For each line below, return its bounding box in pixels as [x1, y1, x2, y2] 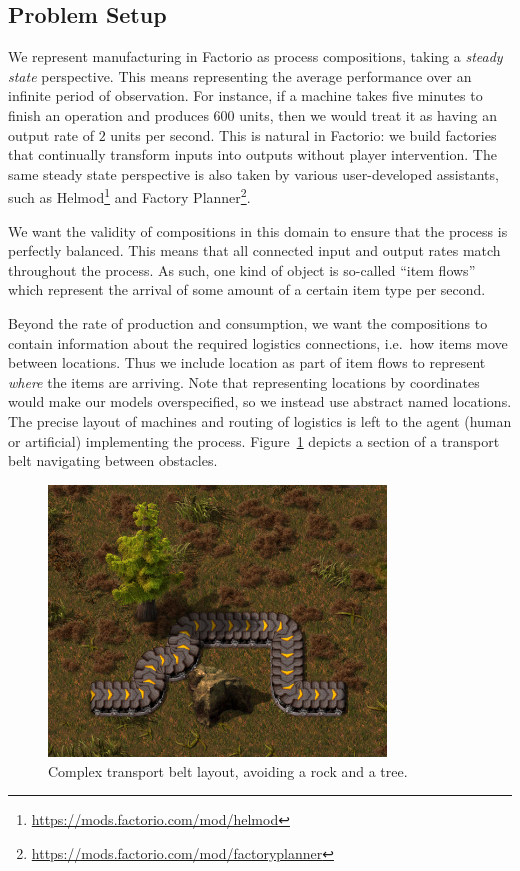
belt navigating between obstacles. [8, 450, 218, 471]
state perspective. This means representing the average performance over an [8, 65, 472, 86]
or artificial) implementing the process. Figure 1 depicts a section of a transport [8, 430, 500, 451]
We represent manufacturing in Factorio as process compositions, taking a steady [8, 46, 503, 67]
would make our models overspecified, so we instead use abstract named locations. [8, 391, 512, 412]
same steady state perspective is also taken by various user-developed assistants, [8, 163, 499, 184]
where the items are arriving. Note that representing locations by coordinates [8, 371, 480, 392]
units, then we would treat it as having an [239, 104, 497, 125]
